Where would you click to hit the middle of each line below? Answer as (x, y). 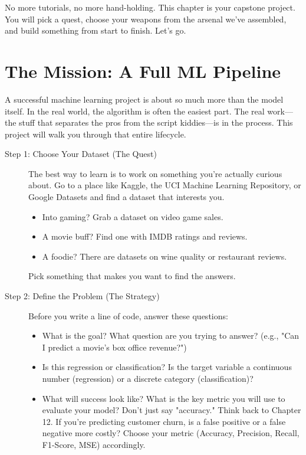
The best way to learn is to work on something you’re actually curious (155, 173)
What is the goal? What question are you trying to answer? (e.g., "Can (171, 335)
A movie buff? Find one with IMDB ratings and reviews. (145, 236)
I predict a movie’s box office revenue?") (114, 347)
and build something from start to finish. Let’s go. (96, 30)
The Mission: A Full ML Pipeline (143, 71)
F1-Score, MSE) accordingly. (94, 444)
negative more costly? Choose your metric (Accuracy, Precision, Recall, (171, 433)
